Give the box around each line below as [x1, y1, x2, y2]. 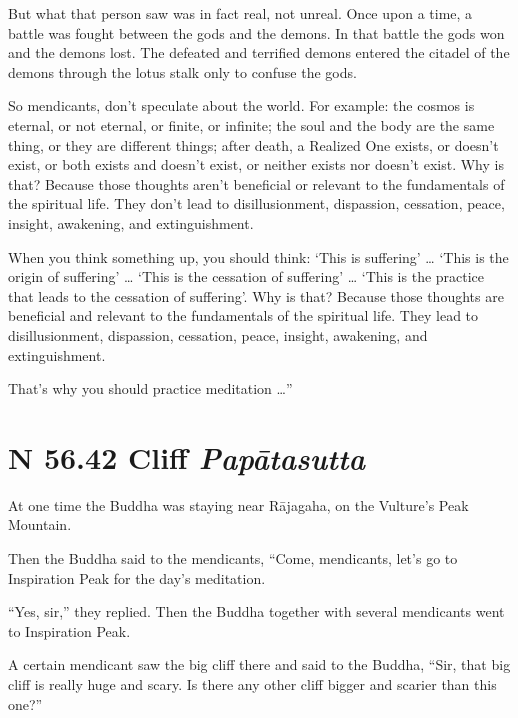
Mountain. [8, 514, 72, 535]
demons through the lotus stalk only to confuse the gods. [8, 61, 357, 82]
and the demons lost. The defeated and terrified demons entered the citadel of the [8, 42, 510, 63]
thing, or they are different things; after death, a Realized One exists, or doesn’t [8, 134, 499, 155]
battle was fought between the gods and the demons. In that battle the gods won [8, 22, 505, 43]
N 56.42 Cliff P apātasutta [8, 436, 366, 478]
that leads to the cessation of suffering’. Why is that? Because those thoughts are [8, 285, 504, 306]
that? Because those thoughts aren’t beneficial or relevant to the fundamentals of [8, 173, 505, 194]
